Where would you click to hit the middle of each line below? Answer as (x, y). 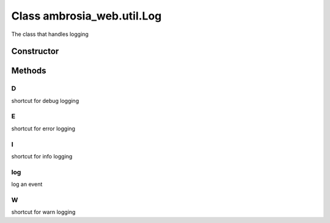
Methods (29, 71)
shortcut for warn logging (43, 212)
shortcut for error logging (43, 129)
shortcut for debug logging (45, 101)
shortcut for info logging (42, 156)
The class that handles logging (50, 34)
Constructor (35, 51)
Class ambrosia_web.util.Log (86, 16)
